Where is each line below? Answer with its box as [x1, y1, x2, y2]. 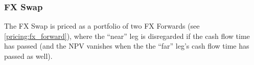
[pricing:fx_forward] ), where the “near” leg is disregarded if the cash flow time [4, 30, 250, 41]
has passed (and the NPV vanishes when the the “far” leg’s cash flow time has [4, 40, 249, 51]
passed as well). [4, 51, 53, 61]
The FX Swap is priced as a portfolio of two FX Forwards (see [4, 20, 200, 31]
